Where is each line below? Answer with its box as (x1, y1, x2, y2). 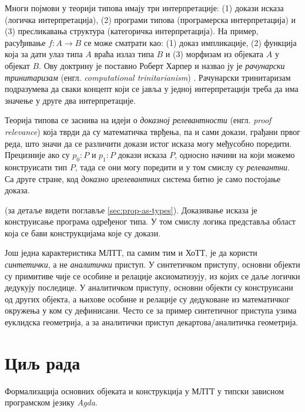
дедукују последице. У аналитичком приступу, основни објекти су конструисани (5, 281, 293, 294)
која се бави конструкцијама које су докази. (5, 226, 161, 239)
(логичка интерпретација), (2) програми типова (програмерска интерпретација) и (5, 13, 296, 25)
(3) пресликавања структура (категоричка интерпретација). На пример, (5, 25, 259, 37)
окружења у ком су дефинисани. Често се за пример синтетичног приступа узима (5, 304, 297, 317)
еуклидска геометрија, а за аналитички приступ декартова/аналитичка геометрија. (5, 316, 299, 328)
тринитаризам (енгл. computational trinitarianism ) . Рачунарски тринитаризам (5, 71, 291, 83)
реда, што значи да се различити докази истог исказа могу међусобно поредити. (5, 137, 292, 149)
